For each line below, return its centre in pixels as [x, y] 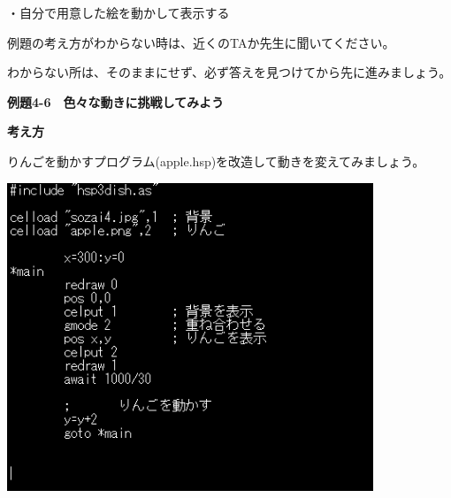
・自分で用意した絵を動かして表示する [118, 12]
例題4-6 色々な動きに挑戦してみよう [116, 101]
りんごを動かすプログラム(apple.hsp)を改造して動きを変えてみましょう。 [216, 161]
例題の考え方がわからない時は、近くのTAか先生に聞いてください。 [201, 42]
